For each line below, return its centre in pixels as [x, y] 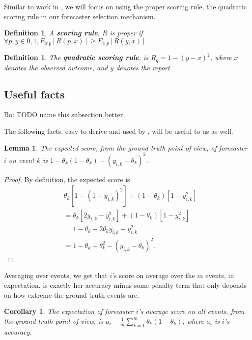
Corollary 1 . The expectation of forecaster [69, 311]
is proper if [126, 33]
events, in [220, 275]
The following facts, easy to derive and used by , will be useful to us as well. [119, 131]
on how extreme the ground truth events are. [72, 294]
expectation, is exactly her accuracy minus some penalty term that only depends [125, 285]
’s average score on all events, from [191, 311]
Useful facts [34, 94]
